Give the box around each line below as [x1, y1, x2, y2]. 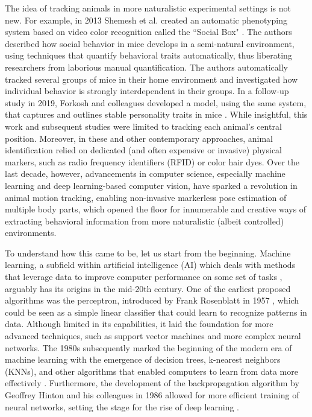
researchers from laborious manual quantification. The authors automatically [5, 60, 288, 73]
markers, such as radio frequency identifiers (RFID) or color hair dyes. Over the [5, 155, 299, 168]
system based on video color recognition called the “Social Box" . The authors [5, 25, 292, 38]
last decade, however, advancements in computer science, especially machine [5, 167, 285, 180]
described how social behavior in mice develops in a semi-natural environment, [5, 37, 295, 49]
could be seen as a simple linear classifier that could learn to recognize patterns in [5, 305, 307, 318]
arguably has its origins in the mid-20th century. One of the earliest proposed [5, 282, 291, 294]
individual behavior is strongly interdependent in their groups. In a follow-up [5, 84, 289, 97]
